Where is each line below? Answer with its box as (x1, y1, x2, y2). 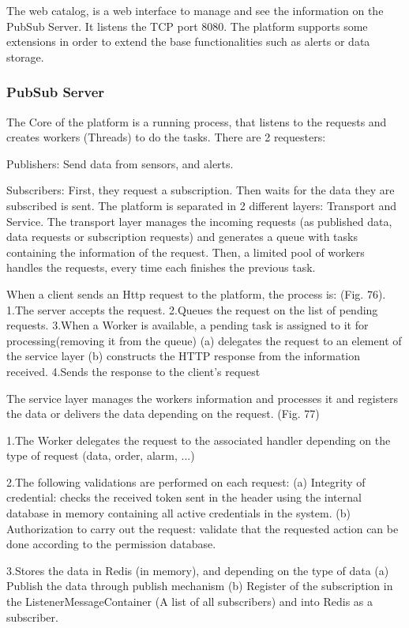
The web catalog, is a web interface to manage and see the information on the (6, 2, 384, 18)
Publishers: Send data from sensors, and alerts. (6, 155, 234, 171)
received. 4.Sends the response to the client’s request (6, 363, 261, 379)
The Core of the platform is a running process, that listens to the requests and (6, 113, 387, 130)
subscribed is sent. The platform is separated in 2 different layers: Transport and (6, 197, 397, 213)
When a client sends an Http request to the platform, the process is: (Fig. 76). (6, 285, 386, 302)
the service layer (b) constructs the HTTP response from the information (6, 348, 361, 364)
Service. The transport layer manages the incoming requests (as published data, (6, 212, 392, 229)
